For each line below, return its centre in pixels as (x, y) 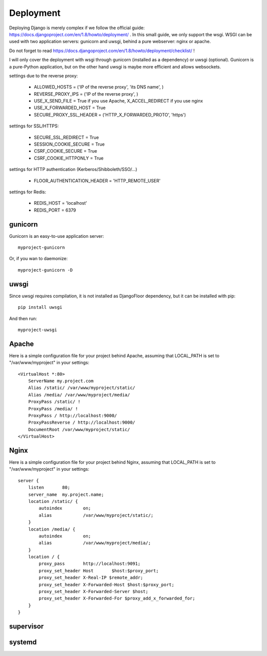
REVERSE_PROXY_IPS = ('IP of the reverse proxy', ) (86, 94)
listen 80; (49, 488)
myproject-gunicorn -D (45, 270)
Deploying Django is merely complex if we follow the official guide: (77, 28)
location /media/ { (52, 529)
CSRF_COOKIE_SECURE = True (66, 151)
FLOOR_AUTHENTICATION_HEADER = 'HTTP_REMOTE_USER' (97, 180)
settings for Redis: (28, 192)
